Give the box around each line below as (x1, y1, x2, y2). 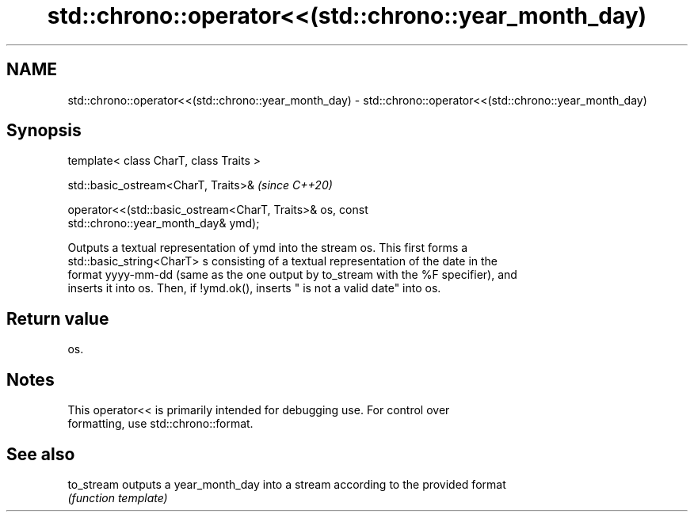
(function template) (67, 490, 168, 505)
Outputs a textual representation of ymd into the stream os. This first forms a (67, 241, 468, 255)
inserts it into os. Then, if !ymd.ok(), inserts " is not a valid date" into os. (67, 281, 441, 295)
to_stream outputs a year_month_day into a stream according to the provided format (67, 477, 506, 491)
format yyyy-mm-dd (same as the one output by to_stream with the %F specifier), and (67, 268, 517, 282)
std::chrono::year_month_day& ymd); (67, 216, 260, 230)
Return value (6, 308, 109, 329)
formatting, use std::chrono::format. (67, 417, 254, 431)
